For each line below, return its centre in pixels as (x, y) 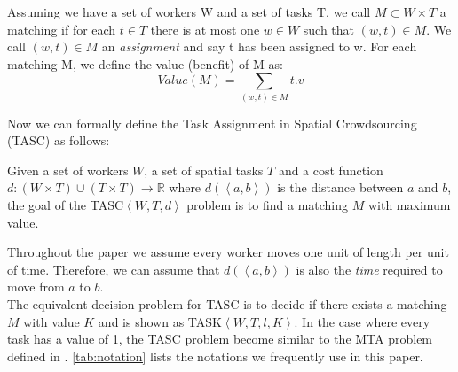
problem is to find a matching (268, 205)
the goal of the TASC (66, 205)
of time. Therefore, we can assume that (114, 269)
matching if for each (62, 29)
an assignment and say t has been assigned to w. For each (259, 46)
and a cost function (331, 170)
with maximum (409, 205)
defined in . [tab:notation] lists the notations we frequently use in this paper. (215, 356)
